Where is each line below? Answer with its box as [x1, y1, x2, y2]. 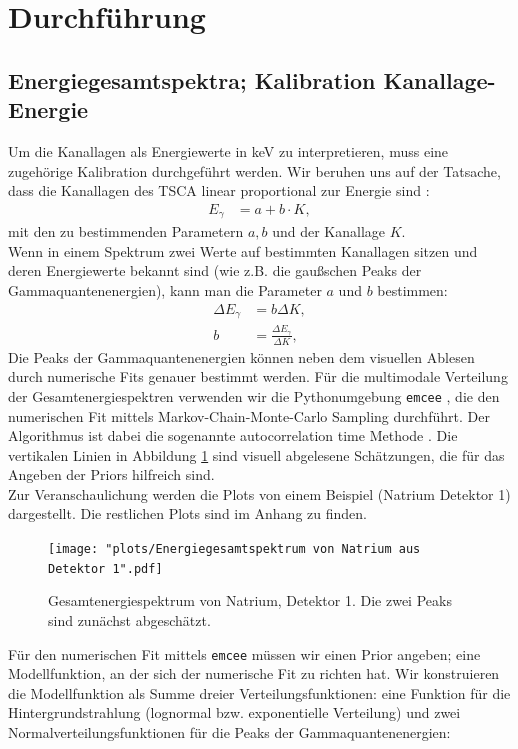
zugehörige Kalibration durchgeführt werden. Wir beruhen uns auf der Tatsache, [8, 160, 501, 181]
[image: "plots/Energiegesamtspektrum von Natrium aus [48, 542, 421, 557]
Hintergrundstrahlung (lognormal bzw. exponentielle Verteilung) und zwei [8, 702, 461, 723]
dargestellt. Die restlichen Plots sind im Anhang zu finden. [8, 503, 367, 524]
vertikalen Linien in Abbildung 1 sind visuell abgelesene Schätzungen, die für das [8, 444, 505, 465]
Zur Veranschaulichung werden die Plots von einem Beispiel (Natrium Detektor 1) [8, 483, 511, 504]
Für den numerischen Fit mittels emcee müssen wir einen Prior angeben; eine [8, 643, 481, 664]
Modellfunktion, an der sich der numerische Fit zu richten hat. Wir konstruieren [8, 663, 500, 684]
